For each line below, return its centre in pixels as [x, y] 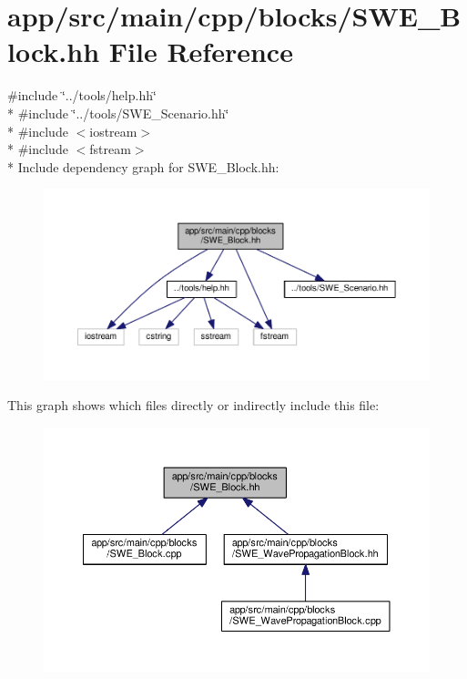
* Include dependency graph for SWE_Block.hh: [143, 166]
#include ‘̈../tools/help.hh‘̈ [82, 95]
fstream [110, 149]
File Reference [201, 51]
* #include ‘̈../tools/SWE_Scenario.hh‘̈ [118, 113]
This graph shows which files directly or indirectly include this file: [193, 405]
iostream [113, 131]
